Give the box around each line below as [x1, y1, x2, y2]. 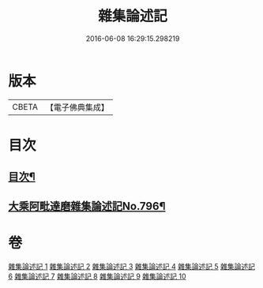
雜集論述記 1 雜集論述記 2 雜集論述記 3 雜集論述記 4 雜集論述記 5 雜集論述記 [8, 261, 255, 271]
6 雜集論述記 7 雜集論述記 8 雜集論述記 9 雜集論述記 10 [8, 271, 187, 281]
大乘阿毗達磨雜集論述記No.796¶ [8, 199, 166, 213]
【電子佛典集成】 [45, 102, 109, 113]
